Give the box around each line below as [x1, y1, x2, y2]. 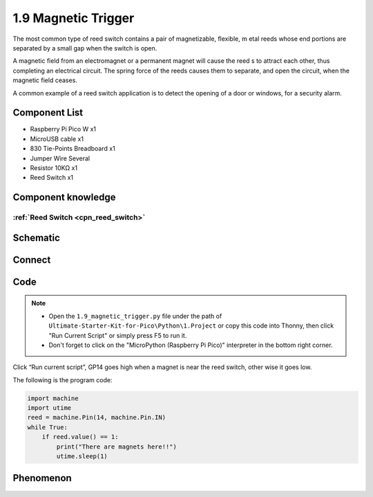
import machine [27, 394, 79, 402]
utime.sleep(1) [56, 453, 108, 460]
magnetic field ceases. [12, 76, 77, 84]
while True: [27, 423, 68, 431]
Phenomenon [12, 472, 72, 484]
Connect [12, 254, 51, 265]
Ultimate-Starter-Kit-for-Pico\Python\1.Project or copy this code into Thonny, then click [48, 321, 334, 330]
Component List [12, 107, 84, 119]
